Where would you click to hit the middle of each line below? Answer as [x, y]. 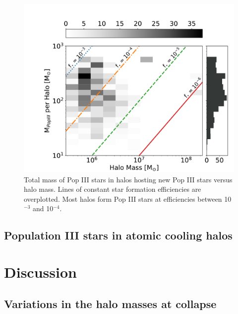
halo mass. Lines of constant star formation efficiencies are [113, 189]
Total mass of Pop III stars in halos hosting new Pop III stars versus [128, 179]
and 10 [43, 208]
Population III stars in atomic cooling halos [118, 235]
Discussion [40, 272]
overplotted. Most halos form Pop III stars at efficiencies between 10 [128, 198]
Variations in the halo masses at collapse [110, 303]
